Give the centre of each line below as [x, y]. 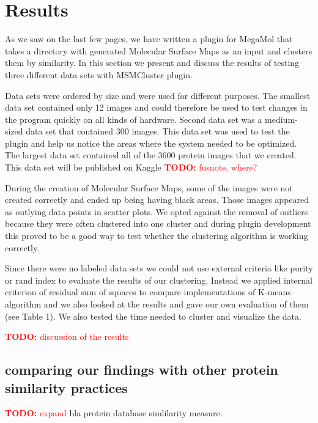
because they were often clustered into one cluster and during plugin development [158, 223]
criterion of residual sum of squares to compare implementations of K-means [148, 292]
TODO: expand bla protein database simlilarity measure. [114, 413]
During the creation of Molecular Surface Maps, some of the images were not [149, 187]
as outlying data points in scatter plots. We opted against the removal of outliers [157, 211]
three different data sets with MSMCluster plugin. [99, 74]
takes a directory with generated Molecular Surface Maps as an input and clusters [159, 50]
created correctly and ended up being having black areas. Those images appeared [157, 200]
